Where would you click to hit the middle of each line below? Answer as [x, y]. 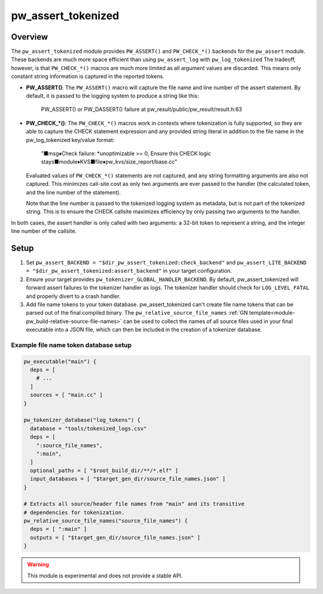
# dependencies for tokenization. [74, 512]
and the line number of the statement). [73, 192]
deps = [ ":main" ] [59, 529]
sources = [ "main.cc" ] [66, 395]
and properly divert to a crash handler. [73, 296]
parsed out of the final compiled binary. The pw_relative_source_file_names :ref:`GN [137, 313]
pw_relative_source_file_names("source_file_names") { [106, 521]
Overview [30, 37]
